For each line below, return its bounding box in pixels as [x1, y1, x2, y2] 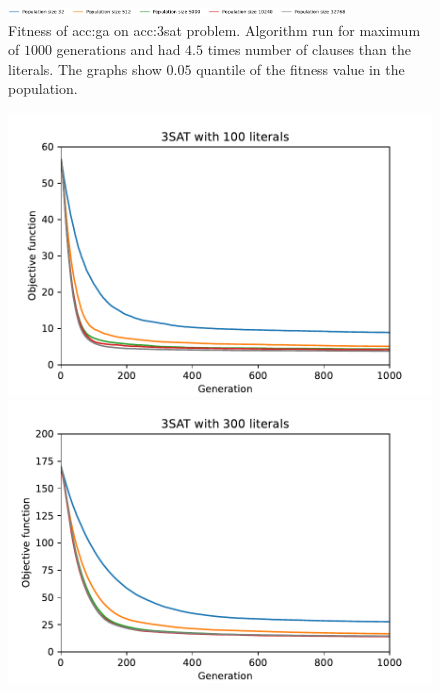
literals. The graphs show [8, 58, 162, 79]
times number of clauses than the [207, 39, 411, 60]
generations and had [56, 39, 181, 60]
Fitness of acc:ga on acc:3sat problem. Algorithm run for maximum [8, 19, 421, 40]
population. [8, 78, 78, 99]
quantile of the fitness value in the [196, 58, 405, 79]
